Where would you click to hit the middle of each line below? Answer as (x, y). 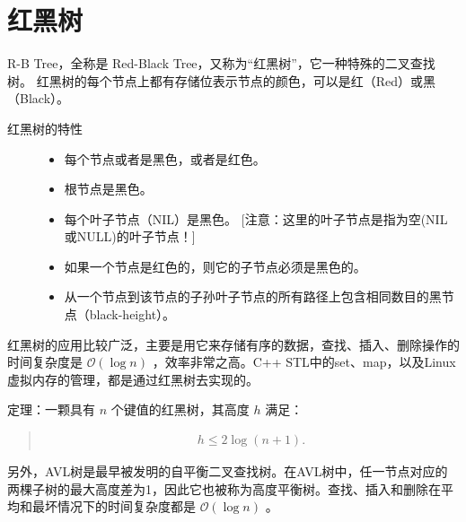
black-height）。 (132, 314)
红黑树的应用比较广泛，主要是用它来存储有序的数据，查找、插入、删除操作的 (233, 344)
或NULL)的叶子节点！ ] (130, 236)
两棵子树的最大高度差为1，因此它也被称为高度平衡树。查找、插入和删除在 (224, 488)
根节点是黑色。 (108, 189)
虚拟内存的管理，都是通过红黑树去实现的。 (133, 379)
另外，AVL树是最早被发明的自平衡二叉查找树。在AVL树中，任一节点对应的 (228, 471)
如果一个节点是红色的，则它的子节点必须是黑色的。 (215, 266)
